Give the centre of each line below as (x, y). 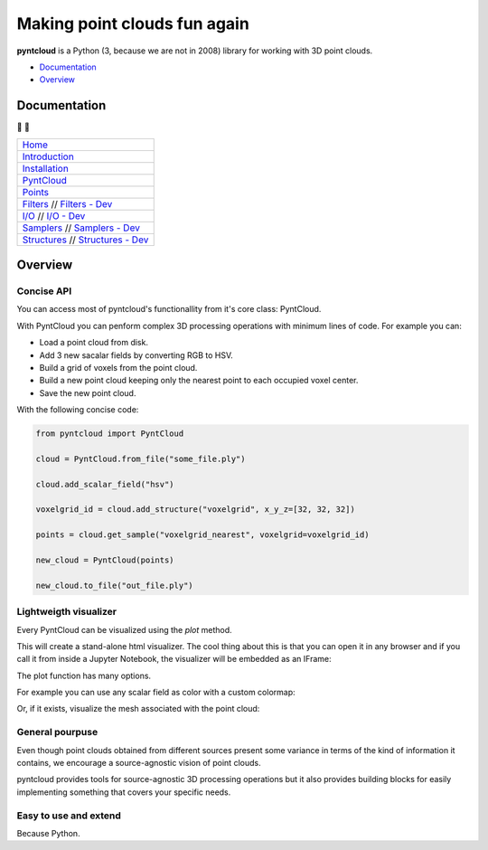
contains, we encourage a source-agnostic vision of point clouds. (139, 763)
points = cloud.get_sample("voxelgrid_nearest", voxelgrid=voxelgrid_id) (202, 535)
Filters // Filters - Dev (67, 203)
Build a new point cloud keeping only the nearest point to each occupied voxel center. (199, 381)
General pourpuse (57, 732)
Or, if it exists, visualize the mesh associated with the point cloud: (138, 709)
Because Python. (48, 833)
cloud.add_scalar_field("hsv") (105, 484)
